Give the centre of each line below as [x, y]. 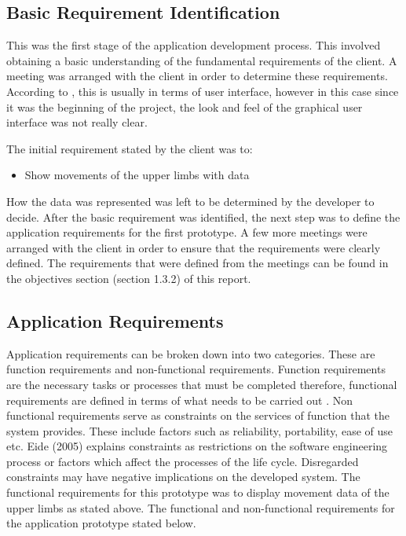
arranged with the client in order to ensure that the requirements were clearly [194, 247]
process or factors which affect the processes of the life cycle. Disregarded [183, 461]
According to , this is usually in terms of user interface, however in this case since [203, 91]
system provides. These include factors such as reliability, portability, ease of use [199, 430]
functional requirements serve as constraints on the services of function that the [198, 415]
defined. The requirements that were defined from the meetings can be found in [198, 263]
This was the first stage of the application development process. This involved [194, 45]
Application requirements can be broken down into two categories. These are [191, 353]
